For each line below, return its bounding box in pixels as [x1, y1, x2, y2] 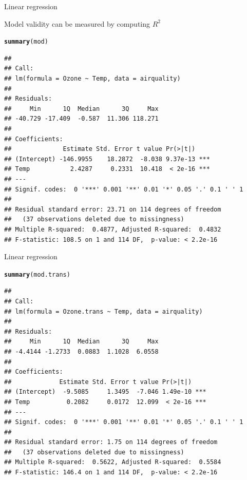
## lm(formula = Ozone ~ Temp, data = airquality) [4, 75, 181, 83]
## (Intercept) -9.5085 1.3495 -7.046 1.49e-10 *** [4, 388, 206, 396]
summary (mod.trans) [4, 271, 70, 278]
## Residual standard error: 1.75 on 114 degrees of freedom [4, 438, 218, 446]
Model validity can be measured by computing [4, 18, 150, 29]
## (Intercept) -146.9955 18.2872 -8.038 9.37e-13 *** [4, 155, 210, 163]
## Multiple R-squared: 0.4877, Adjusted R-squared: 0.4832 [4, 225, 221, 233]
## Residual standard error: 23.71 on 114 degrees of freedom [4, 205, 221, 213]
